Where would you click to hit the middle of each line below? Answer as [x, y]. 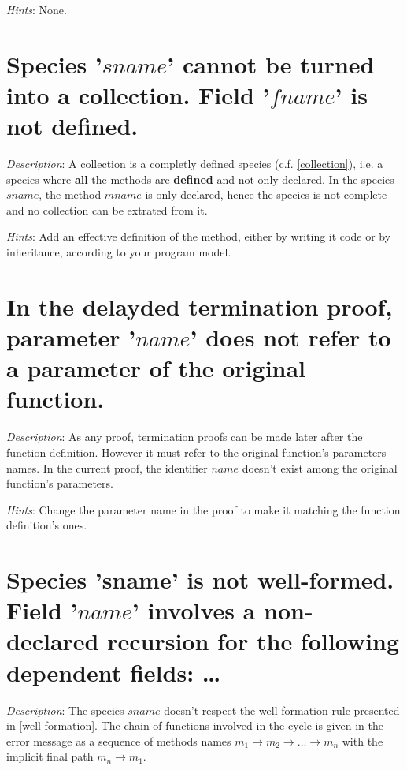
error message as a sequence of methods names [119, 740]
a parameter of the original [156, 368]
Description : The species [65, 710]
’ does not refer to [290, 337]
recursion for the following [253, 641]
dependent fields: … [114, 672]
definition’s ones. [47, 525]
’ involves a [194, 610]
